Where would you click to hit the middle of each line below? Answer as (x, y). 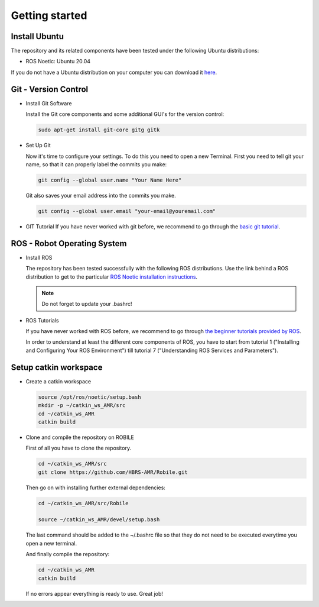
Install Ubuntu (38, 36)
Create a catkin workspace (58, 381)
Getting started (49, 15)
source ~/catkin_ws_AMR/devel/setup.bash (99, 520)
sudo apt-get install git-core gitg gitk (99, 130)
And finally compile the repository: (68, 554)
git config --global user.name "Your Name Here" (110, 180)
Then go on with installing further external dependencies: (95, 487)
